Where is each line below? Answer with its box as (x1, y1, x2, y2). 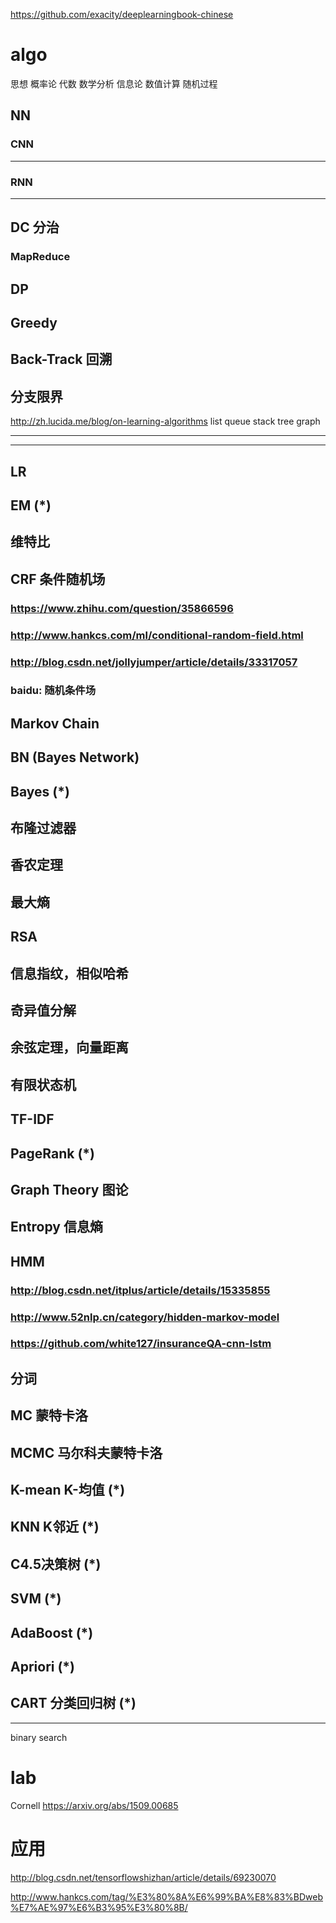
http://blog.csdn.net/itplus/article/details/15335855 (10, 1283, 271, 1297)
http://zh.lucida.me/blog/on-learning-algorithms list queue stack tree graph (10, 415, 321, 428)
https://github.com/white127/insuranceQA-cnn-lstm (10, 1337, 272, 1351)
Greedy (10, 315, 58, 332)
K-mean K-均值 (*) (10, 1482, 126, 1499)
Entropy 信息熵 (10, 1219, 103, 1236)
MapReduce (10, 250, 71, 264)
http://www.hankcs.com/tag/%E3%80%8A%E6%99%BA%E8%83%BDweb (10, 1890, 324, 1903)
